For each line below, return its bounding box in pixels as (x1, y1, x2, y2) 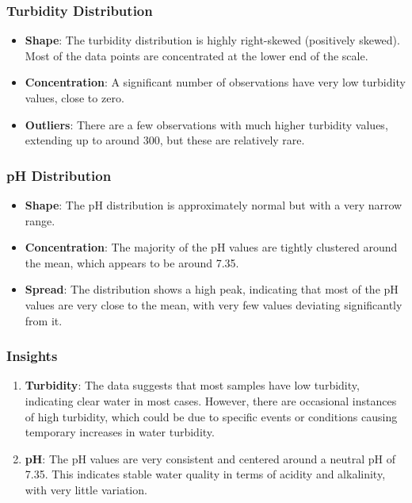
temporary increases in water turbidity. (25, 424, 215, 440)
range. (25, 212, 55, 228)
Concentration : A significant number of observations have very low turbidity (25, 74, 406, 90)
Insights (6, 346, 58, 366)
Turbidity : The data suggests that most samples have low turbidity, (25, 377, 360, 394)
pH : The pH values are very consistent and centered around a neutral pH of (25, 450, 396, 467)
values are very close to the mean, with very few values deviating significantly (25, 296, 402, 313)
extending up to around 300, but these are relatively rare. (25, 132, 305, 148)
